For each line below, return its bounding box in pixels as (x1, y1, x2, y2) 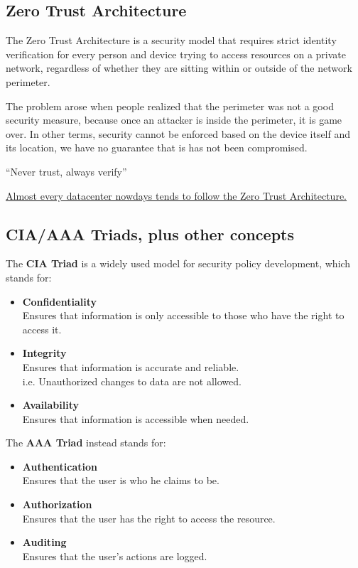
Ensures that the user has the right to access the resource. (22, 510, 276, 525)
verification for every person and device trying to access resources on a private (6, 46, 346, 61)
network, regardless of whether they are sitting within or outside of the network (6, 60, 352, 75)
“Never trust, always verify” (6, 164, 127, 178)
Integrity (22, 345, 67, 360)
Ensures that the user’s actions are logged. (22, 548, 207, 563)
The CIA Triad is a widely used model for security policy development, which (6, 256, 351, 271)
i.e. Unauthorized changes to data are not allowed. (22, 373, 242, 388)
